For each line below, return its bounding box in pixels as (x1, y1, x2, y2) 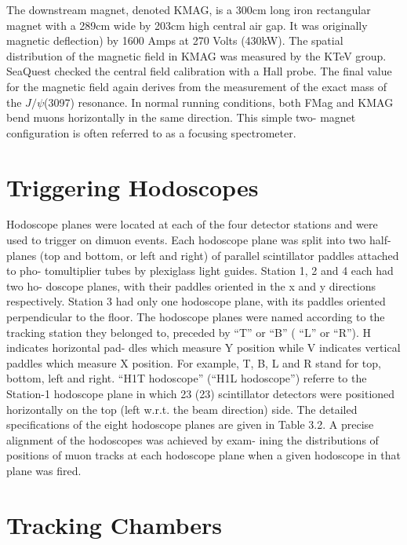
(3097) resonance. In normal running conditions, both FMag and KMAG (44, 93, 394, 110)
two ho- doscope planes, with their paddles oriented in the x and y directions (6, 277, 376, 294)
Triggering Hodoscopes (6, 170, 259, 203)
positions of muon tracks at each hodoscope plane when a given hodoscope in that (6, 447, 401, 463)
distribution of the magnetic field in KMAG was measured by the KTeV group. (6, 47, 387, 64)
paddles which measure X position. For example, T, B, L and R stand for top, (6, 354, 381, 371)
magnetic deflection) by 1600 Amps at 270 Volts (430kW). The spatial (6, 32, 343, 49)
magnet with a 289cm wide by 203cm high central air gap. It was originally (6, 16, 368, 33)
